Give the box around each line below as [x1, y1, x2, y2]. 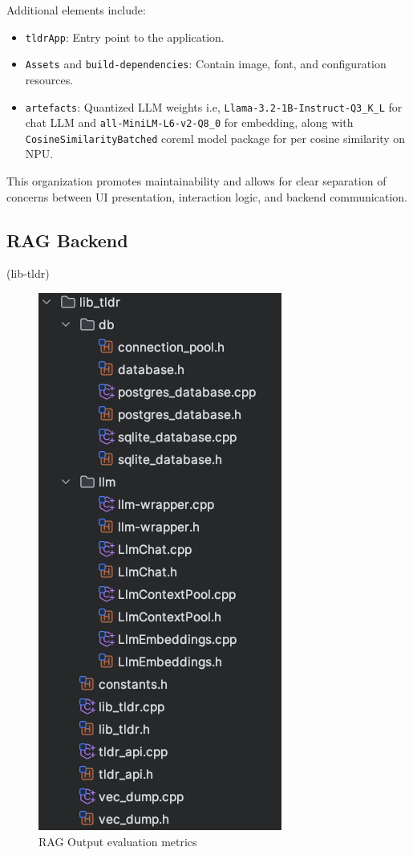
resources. [25, 71, 74, 88]
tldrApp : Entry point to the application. [25, 28, 225, 45]
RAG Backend [6, 227, 128, 252]
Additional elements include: [6, 2, 146, 18]
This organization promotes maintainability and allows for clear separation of [6, 173, 387, 189]
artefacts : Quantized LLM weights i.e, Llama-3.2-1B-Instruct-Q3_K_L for [25, 98, 403, 115]
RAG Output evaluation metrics [38, 833, 197, 849]
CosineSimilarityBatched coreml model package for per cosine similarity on [25, 129, 406, 146]
